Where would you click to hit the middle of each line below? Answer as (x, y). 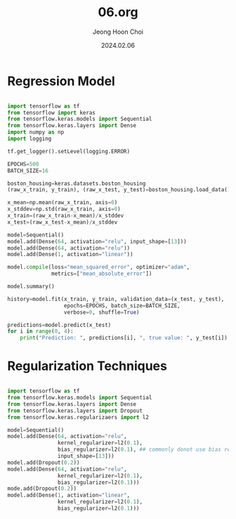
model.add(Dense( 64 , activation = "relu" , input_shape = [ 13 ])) (97, 241)
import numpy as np (36, 132)
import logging (29, 139)
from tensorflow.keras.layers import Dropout (75, 411)
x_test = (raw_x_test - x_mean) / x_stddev (63, 222)
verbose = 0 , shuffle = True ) (101, 312)
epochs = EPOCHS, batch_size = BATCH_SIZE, (122, 306)
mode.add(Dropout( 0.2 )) (42, 489)
